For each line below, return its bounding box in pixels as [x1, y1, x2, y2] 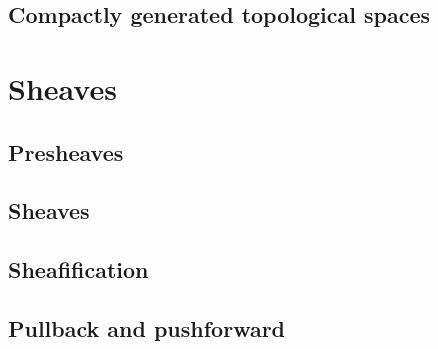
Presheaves [8, 136, 124, 167]
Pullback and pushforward [8, 312, 286, 343]
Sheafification [8, 254, 149, 285]
